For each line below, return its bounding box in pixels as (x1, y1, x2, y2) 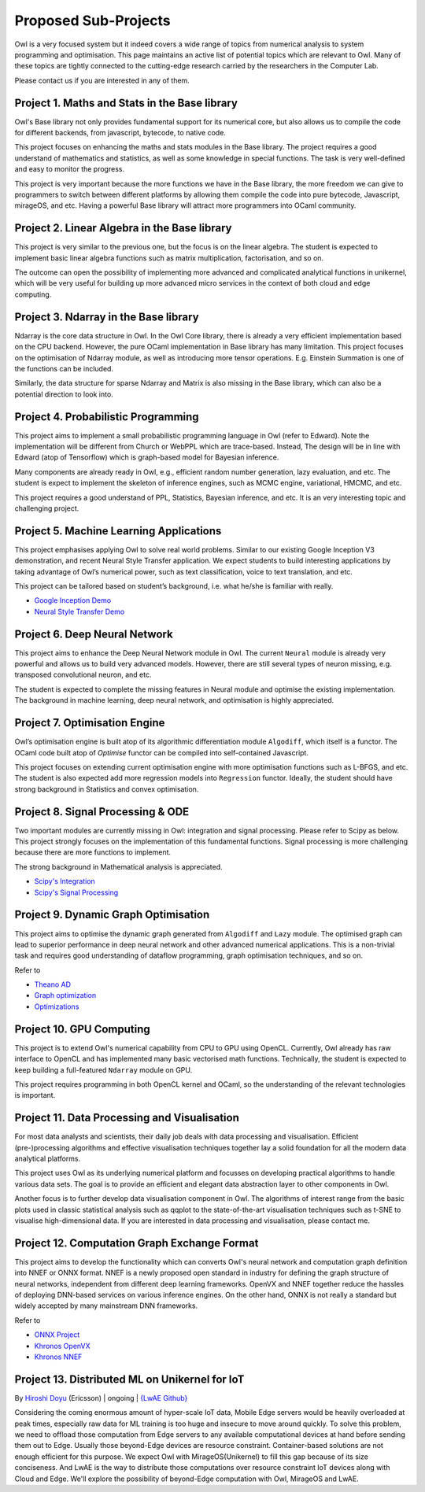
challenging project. (14, 504, 79, 513)
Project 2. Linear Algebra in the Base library (14, 221, 232, 235)
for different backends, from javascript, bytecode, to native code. (14, 128, 226, 138)
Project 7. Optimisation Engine (14, 716, 165, 729)
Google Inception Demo (34, 596, 112, 605)
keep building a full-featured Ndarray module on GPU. (14, 1065, 193, 1074)
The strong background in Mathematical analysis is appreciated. (14, 862, 223, 871)
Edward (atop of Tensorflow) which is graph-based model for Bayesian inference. (14, 452, 279, 462)
